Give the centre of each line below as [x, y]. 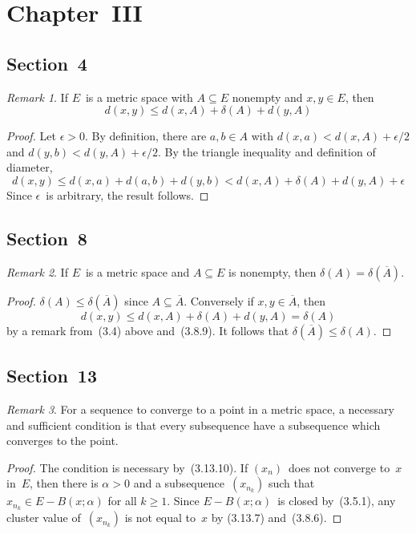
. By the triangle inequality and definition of [267, 151]
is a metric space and [137, 271]
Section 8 [47, 238]
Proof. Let [31, 136]
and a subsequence [179, 483]
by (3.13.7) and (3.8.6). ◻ [277, 518]
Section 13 [52, 376]
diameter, [30, 167]
